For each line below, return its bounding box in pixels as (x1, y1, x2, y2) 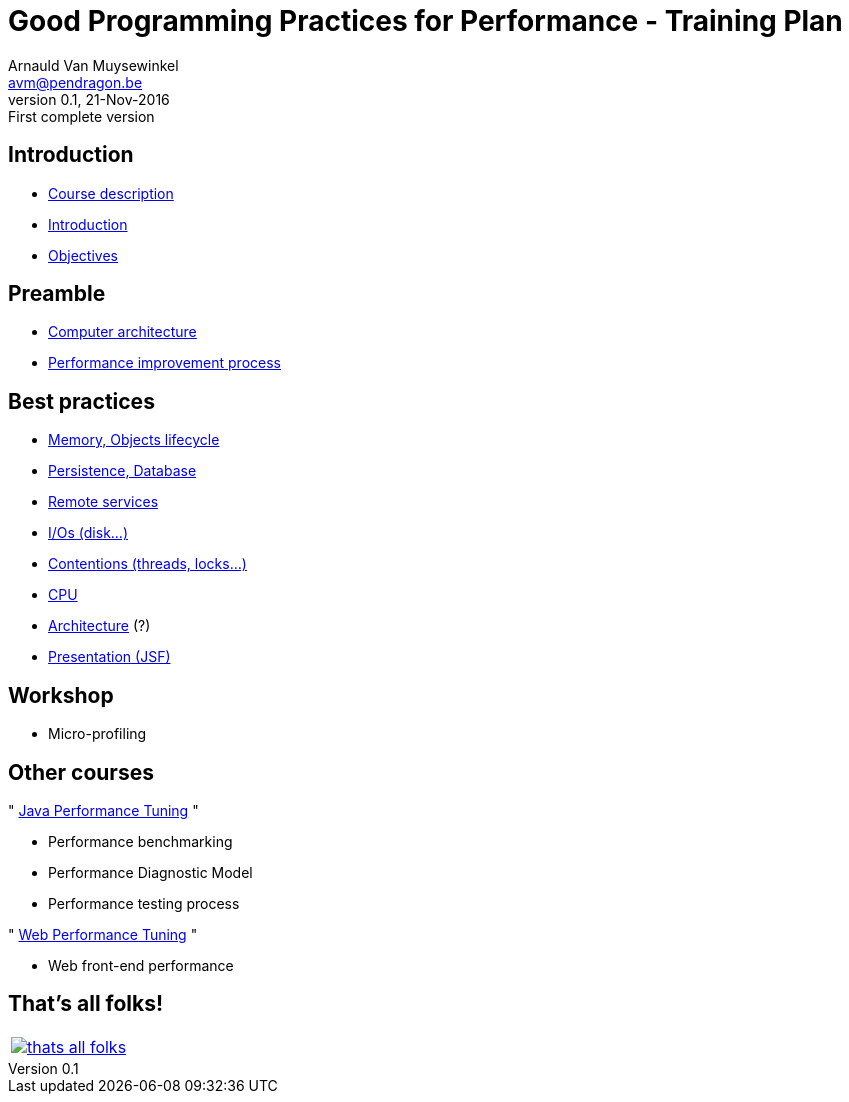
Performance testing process (48, 894, 240, 912)
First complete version (8, 107, 155, 125)
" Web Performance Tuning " (8, 925, 198, 943)
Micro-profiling (48, 725, 147, 743)
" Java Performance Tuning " (8, 801, 199, 819)
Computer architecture (48, 323, 197, 341)
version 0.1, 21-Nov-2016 (8, 90, 170, 108)
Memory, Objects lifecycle (48, 431, 220, 449)
